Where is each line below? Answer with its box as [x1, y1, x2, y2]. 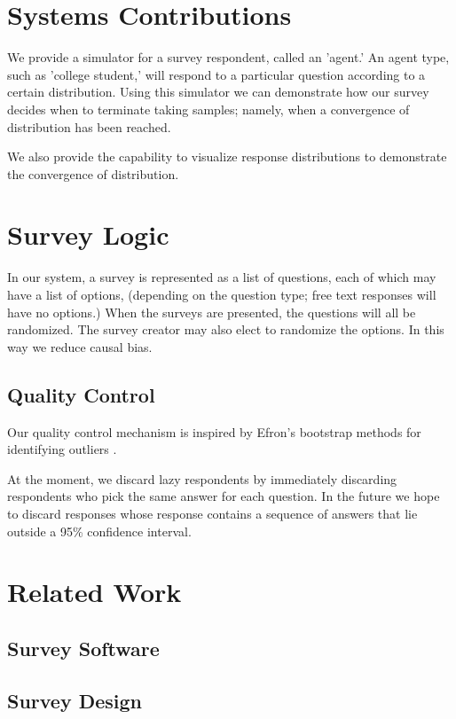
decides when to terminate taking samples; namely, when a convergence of [7, 99, 410, 118]
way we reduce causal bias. [7, 337, 153, 356]
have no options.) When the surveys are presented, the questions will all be [7, 302, 416, 321]
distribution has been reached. [7, 117, 171, 136]
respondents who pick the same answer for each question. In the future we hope [7, 487, 440, 505]
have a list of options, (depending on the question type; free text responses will [7, 285, 436, 303]
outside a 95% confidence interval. [7, 521, 192, 540]
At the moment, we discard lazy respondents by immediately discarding [7, 469, 397, 488]
